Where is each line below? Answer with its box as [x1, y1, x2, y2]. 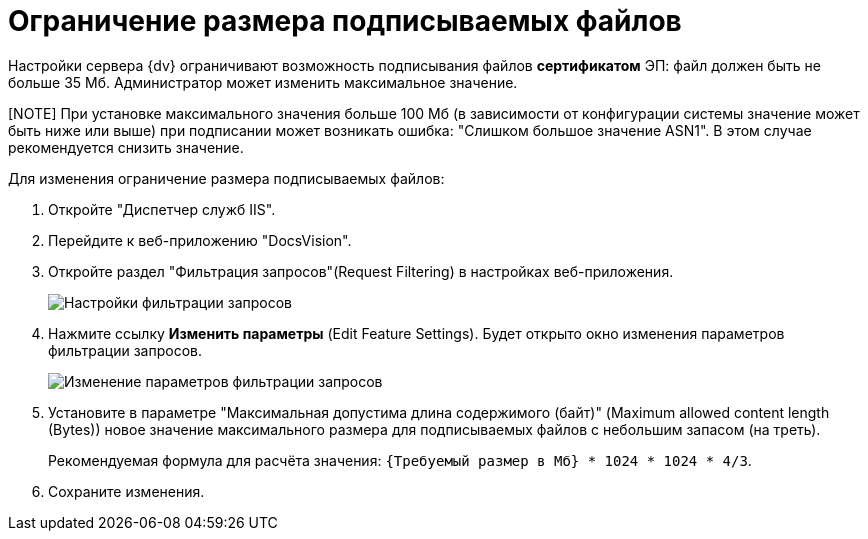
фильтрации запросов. [48, 341, 202, 359]
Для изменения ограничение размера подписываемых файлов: [8, 169, 445, 187]
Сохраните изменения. [48, 482, 205, 500]
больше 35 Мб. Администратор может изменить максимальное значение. [8, 73, 518, 91]
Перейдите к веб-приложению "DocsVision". [48, 231, 352, 249]
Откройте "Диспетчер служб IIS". [48, 200, 276, 218]
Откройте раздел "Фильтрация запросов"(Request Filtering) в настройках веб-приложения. [48, 262, 674, 280]
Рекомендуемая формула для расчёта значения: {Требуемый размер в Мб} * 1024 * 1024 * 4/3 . [48, 451, 752, 469]
